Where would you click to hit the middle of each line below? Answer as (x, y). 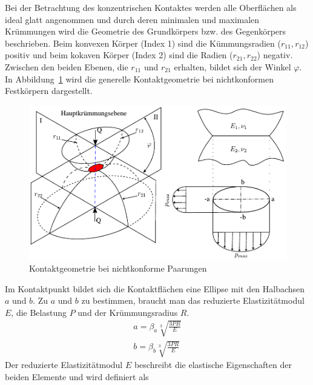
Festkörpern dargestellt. (49, 91)
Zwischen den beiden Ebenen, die (67, 66)
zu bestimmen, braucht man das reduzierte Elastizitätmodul (193, 300)
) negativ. (275, 55)
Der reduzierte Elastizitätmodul (64, 365)
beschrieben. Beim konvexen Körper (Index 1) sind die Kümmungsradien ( (143, 43)
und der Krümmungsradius (128, 312)
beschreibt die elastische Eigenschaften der (213, 365)
